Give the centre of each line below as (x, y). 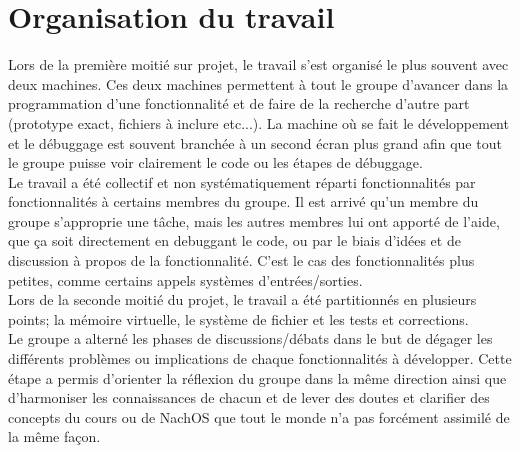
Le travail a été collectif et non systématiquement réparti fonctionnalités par (242, 181)
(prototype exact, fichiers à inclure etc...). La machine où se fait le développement (258, 122)
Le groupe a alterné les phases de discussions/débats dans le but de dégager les (250, 338)
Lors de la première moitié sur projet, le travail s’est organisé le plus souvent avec (258, 64)
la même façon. (54, 436)
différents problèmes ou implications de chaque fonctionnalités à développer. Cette (260, 358)
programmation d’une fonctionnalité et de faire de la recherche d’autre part (239, 103)
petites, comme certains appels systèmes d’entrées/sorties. (185, 279)
